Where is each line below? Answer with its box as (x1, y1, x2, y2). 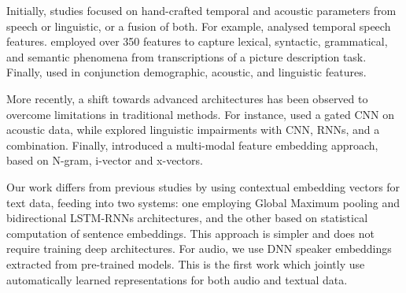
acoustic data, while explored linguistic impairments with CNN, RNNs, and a (6, 121, 380, 138)
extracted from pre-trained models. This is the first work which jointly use (6, 255, 365, 272)
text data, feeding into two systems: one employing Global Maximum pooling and (6, 194, 400, 210)
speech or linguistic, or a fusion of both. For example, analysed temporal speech (6, 17, 391, 34)
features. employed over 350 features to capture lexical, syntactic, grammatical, (6, 33, 388, 50)
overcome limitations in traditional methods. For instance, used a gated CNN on (6, 106, 394, 122)
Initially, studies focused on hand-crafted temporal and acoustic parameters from (6, 2, 397, 18)
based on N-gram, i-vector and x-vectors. (6, 152, 203, 169)
